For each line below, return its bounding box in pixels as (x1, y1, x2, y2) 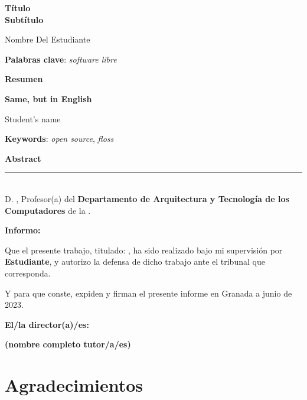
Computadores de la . (5, 204, 91, 216)
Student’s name (5, 112, 61, 125)
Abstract (5, 152, 41, 164)
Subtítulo (5, 13, 44, 25)
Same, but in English (5, 92, 92, 105)
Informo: (5, 224, 41, 236)
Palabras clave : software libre (5, 53, 117, 65)
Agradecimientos (5, 373, 143, 397)
